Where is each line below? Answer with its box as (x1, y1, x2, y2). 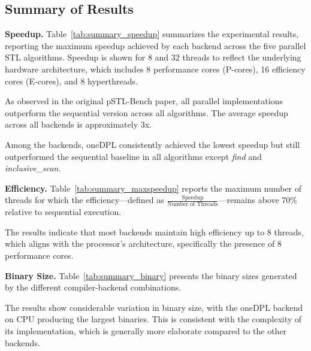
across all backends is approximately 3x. (5, 118, 152, 131)
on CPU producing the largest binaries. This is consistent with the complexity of (5, 313, 302, 325)
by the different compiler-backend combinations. (5, 281, 182, 293)
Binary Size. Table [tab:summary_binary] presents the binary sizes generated (5, 269, 297, 282)
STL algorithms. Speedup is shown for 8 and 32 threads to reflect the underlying (5, 51, 301, 63)
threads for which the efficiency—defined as (5, 193, 164, 206)
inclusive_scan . (5, 162, 61, 174)
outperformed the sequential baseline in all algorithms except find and (5, 150, 262, 162)
